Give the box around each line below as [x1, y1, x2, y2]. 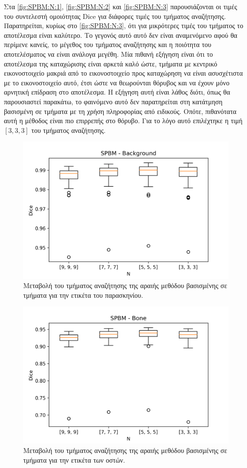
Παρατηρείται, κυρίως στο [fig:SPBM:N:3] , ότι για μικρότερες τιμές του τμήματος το [4, 20, 244, 31]
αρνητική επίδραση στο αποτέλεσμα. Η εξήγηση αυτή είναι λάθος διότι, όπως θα [4, 87, 231, 97]
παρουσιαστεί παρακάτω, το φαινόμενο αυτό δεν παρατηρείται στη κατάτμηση [4, 96, 223, 106]
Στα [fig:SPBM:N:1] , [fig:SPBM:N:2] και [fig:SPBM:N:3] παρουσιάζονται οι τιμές [4, 1, 237, 11]
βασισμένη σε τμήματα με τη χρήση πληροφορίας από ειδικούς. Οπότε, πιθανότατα [4, 106, 237, 116]
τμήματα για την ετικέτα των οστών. [23, 455, 125, 465]
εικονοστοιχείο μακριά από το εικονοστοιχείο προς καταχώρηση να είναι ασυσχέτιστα [4, 68, 243, 78]
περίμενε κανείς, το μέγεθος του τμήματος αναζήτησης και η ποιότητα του [4, 39, 212, 49]
